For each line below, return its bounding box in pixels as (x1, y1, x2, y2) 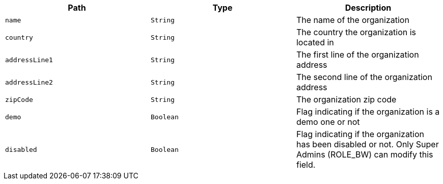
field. (296, 160, 316, 170)
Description (345, 3, 392, 13)
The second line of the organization (296, 72, 432, 82)
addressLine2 (5, 78, 53, 86)
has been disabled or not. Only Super (296, 139, 439, 149)
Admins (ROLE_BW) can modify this (296, 149, 433, 160)
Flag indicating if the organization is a (296, 107, 440, 117)
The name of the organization (296, 15, 409, 25)
